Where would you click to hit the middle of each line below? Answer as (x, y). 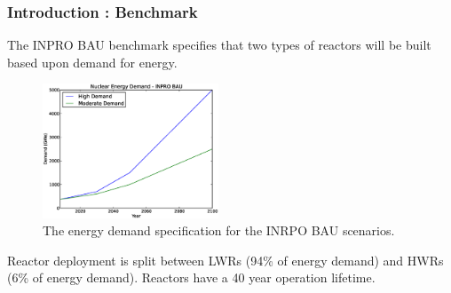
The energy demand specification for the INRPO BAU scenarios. (219, 230)
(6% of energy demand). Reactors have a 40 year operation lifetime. (191, 277)
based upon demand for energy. (92, 62)
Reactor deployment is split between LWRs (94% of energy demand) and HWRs (225, 260)
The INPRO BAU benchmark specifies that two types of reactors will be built (219, 45)
